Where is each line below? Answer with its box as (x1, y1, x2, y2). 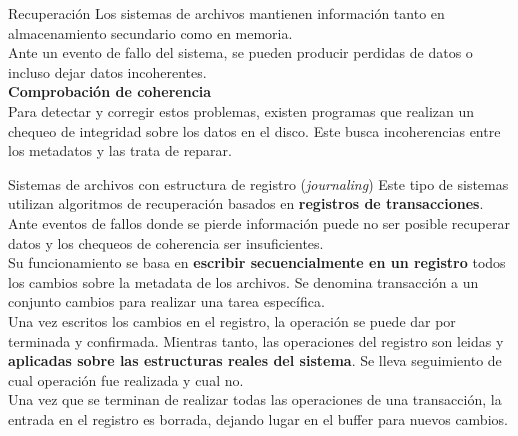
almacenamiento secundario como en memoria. (8, 22, 293, 43)
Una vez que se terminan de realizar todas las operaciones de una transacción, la (8, 389, 502, 410)
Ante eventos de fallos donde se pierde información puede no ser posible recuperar (8, 212, 510, 233)
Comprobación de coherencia (8, 81, 212, 102)
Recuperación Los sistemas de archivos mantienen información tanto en (8, 3, 445, 23)
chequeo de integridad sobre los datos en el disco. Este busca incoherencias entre (8, 120, 501, 141)
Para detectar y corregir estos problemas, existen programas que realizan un (8, 100, 475, 121)
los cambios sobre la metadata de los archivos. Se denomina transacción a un (8, 271, 479, 292)
